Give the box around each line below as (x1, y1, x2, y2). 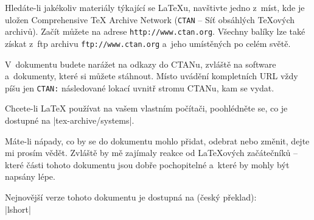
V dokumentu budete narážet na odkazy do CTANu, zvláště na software (5, 57, 276, 70)
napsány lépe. (5, 170, 55, 183)
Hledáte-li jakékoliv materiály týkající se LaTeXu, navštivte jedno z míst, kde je (5, 1, 305, 13)
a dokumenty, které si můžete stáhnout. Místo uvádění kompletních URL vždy (5, 69, 298, 82)
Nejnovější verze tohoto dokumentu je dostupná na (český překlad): (5, 190, 257, 203)
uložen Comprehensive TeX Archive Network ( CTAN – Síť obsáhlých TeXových (5, 13, 295, 26)
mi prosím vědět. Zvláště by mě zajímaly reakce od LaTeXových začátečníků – (5, 146, 298, 159)
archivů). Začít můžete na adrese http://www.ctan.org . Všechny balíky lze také (5, 25, 305, 38)
